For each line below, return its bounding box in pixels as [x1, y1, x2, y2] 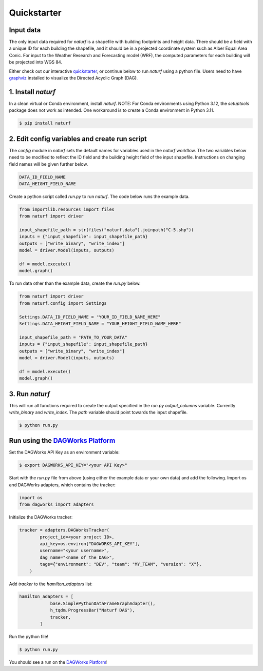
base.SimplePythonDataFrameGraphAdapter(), [50, 600, 156, 606]
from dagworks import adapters [19, 502, 94, 507]
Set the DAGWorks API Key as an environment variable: [9, 449, 120, 455]
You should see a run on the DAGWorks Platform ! [9, 659, 108, 665]
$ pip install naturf [19, 120, 71, 126]
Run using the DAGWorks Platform [9, 436, 115, 445]
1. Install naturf [9, 88, 56, 96]
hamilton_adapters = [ [19, 594, 74, 599]
